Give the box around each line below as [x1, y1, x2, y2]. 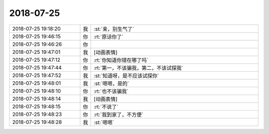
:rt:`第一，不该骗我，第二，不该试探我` [94, 64, 184, 71]
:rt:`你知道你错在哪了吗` [94, 56, 149, 63]
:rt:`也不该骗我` [94, 88, 129, 95]
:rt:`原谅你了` [94, 33, 124, 40]
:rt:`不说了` [94, 103, 119, 110]
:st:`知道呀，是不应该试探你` [94, 72, 159, 79]
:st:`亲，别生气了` [94, 25, 134, 32]
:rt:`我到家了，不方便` [94, 111, 144, 118]
